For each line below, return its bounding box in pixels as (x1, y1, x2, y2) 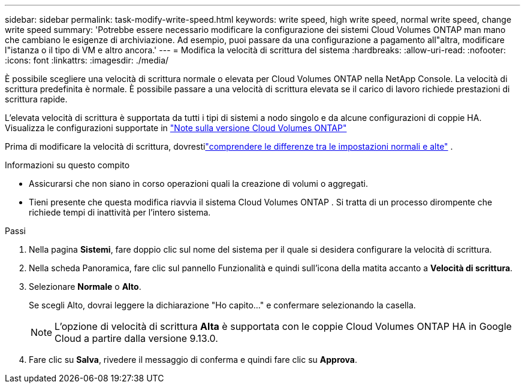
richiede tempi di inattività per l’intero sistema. (29, 207, 211, 217)
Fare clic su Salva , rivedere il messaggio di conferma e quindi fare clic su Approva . (29, 354, 358, 365)
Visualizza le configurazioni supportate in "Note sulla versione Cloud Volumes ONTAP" (5, 123, 347, 133)
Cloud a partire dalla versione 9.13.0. (55, 332, 218, 344)
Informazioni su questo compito (5, 160, 130, 170)
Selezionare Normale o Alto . (29, 281, 141, 292)
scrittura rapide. (5, 94, 68, 104)
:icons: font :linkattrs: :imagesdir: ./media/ (5, 55, 169, 65)
